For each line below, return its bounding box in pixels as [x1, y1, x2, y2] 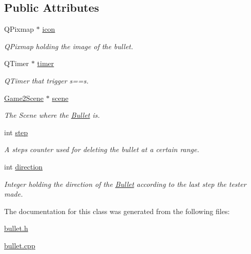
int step [4, 126, 28, 137]
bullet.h [4, 223, 28, 234]
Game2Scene [4, 92, 44, 103]
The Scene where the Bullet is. [4, 110, 100, 120]
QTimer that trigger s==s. [4, 75, 89, 86]
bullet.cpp [4, 240, 35, 250]
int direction [4, 161, 43, 172]
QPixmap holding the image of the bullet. [4, 40, 133, 51]
